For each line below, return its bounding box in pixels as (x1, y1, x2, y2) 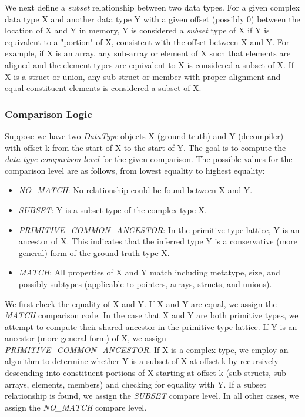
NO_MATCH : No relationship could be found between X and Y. (18, 184, 253, 196)
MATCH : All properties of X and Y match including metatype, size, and (18, 266, 280, 278)
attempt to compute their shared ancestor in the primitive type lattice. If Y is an (5, 320, 297, 332)
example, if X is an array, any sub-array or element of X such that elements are (5, 47, 291, 59)
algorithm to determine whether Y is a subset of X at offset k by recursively (5, 355, 279, 367)
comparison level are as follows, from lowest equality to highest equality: (5, 164, 265, 176)
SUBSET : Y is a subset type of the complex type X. (18, 203, 207, 216)
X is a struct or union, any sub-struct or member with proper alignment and (5, 70, 281, 82)
